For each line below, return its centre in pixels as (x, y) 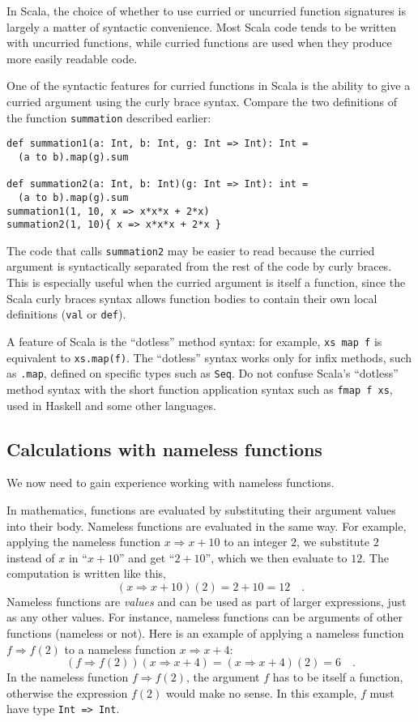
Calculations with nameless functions (164, 449)
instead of (31, 557)
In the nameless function (68, 677)
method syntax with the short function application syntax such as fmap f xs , (200, 389)
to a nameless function (120, 649)
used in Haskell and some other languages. (111, 405)
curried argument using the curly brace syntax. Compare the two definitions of (202, 101)
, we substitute (333, 542)
